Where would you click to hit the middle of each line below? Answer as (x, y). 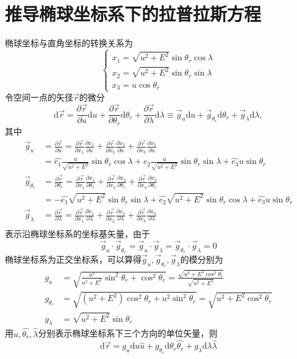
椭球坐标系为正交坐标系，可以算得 (73, 259)
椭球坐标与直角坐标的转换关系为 (69, 43)
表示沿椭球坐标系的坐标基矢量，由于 (77, 233)
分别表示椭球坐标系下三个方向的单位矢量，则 (128, 333)
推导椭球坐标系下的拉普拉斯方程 (133, 14)
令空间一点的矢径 (39, 97)
